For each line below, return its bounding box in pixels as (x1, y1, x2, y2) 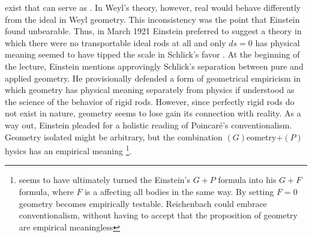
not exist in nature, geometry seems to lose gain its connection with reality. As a (5, 107, 301, 119)
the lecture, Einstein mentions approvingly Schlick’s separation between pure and (5, 59, 304, 72)
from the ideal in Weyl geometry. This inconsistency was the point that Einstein (5, 13, 300, 25)
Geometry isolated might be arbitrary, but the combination (5, 130, 223, 143)
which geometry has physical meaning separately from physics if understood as (5, 83, 295, 96)
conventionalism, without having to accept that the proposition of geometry (19, 209, 298, 221)
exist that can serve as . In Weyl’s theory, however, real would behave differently (5, 1, 301, 13)
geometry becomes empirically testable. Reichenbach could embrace (19, 197, 267, 209)
